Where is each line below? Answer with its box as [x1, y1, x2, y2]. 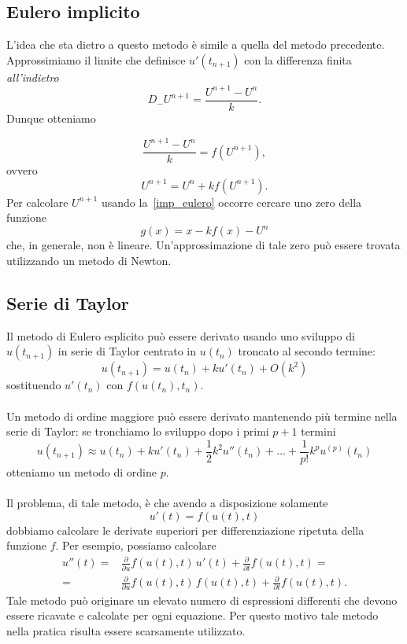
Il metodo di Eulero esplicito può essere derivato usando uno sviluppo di [6, 327, 355, 344]
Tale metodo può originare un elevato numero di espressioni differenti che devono [6, 591, 398, 608]
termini [301, 423, 336, 440]
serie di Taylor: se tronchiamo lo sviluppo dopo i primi [6, 423, 269, 440]
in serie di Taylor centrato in [57, 343, 197, 359]
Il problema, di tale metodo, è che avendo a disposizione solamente [6, 495, 328, 510]
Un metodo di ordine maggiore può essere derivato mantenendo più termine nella [6, 407, 398, 424]
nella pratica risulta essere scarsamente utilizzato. [6, 622, 246, 638]
